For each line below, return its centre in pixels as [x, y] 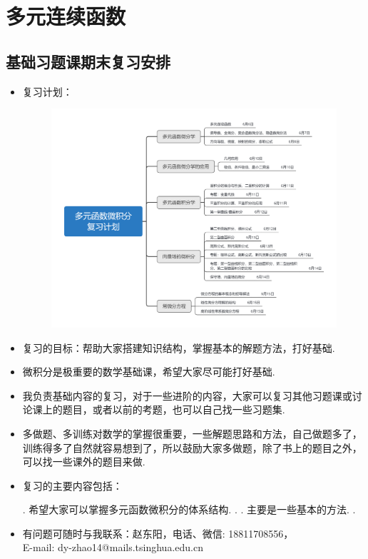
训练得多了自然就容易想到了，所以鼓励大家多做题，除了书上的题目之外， [192, 447]
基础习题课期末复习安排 [88, 61]
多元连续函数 [66, 16]
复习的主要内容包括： [72, 485]
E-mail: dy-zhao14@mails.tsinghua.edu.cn [113, 547]
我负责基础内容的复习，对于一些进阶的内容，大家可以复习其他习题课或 [187, 395]
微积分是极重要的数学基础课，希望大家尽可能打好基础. [149, 372]
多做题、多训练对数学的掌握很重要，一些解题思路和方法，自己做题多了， [192, 433]
